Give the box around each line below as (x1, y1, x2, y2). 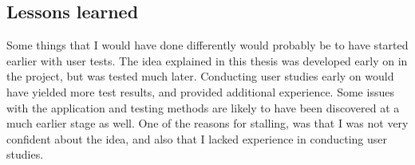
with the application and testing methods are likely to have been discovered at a (6, 99, 400, 116)
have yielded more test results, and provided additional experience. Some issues (6, 83, 394, 100)
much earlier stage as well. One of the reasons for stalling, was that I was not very (6, 115, 409, 132)
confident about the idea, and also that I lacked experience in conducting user (6, 130, 388, 147)
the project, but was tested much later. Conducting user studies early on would (6, 68, 394, 84)
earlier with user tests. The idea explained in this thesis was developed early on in (6, 52, 408, 69)
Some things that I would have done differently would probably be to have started (6, 37, 409, 53)
